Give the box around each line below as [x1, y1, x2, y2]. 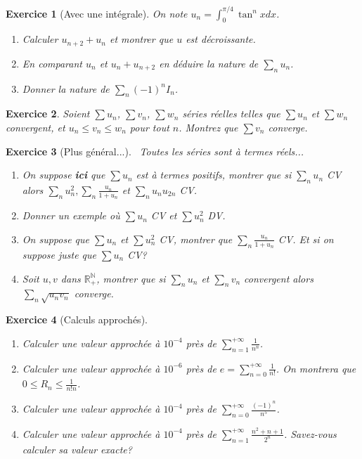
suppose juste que [22, 247, 97, 261]
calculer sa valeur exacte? [22, 441, 132, 456]
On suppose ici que [22, 167, 105, 182]
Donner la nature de [22, 81, 110, 96]
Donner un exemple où [22, 208, 120, 223]
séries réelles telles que [182, 106, 280, 121]
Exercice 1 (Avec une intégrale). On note [6, 6, 188, 20]
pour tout [129, 119, 169, 134]
